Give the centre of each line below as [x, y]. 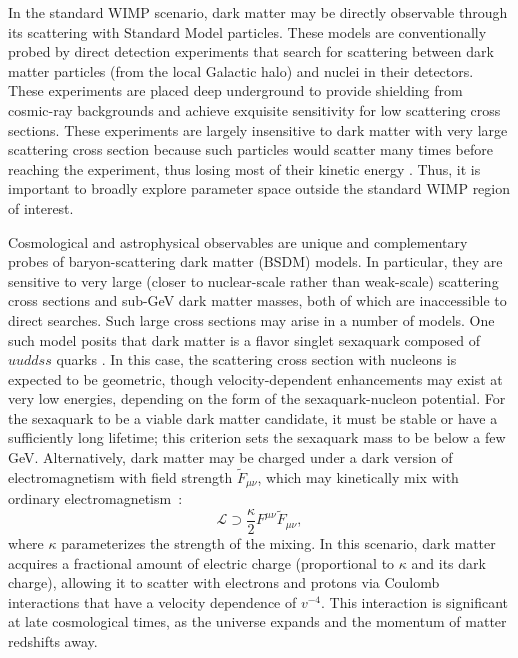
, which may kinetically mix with [358, 476]
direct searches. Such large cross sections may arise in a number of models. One [251, 319]
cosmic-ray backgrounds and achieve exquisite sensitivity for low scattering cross [254, 109]
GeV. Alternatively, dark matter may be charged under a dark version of [230, 457]
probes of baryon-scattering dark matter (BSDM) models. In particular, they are [255, 261]
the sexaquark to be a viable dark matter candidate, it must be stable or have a [253, 417]
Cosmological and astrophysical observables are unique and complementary [238, 241]
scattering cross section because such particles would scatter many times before [250, 149]
